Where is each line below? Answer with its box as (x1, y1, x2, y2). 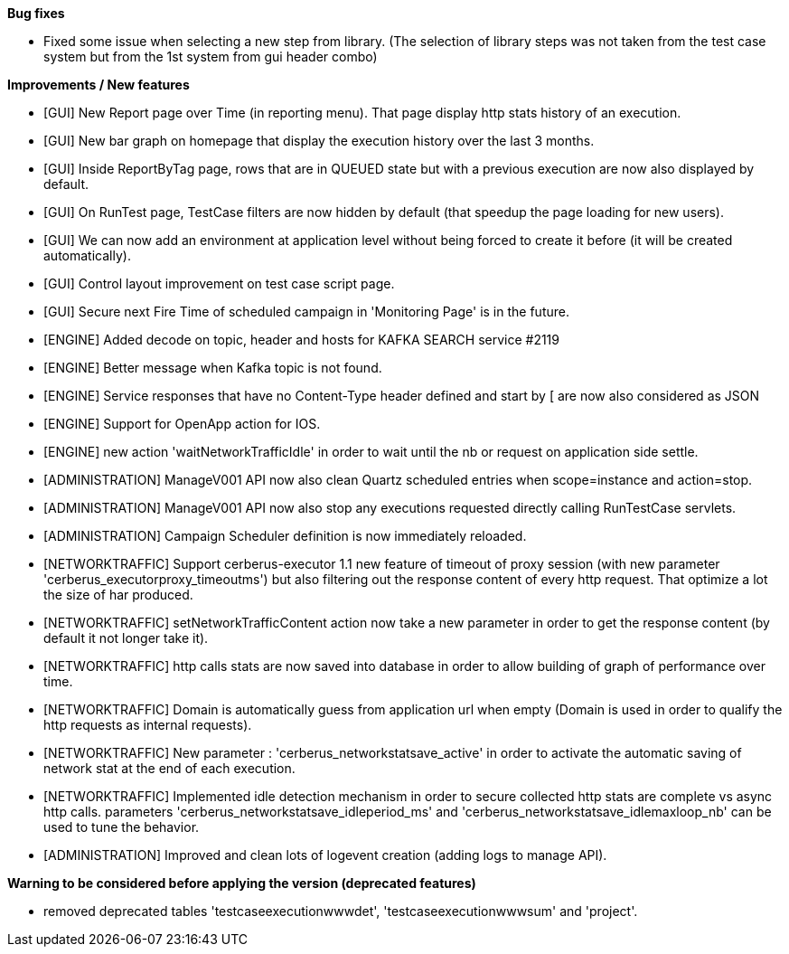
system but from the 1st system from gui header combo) (43, 49, 378, 64)
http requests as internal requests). (43, 717, 252, 732)
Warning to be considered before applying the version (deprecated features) (7, 875, 476, 891)
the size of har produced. (43, 587, 193, 602)
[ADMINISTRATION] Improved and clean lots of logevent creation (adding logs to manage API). (43, 847, 607, 863)
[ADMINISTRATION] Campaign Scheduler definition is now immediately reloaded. (43, 528, 527, 543)
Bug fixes (7, 5, 65, 21)
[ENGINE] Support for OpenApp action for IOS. (43, 416, 321, 431)
